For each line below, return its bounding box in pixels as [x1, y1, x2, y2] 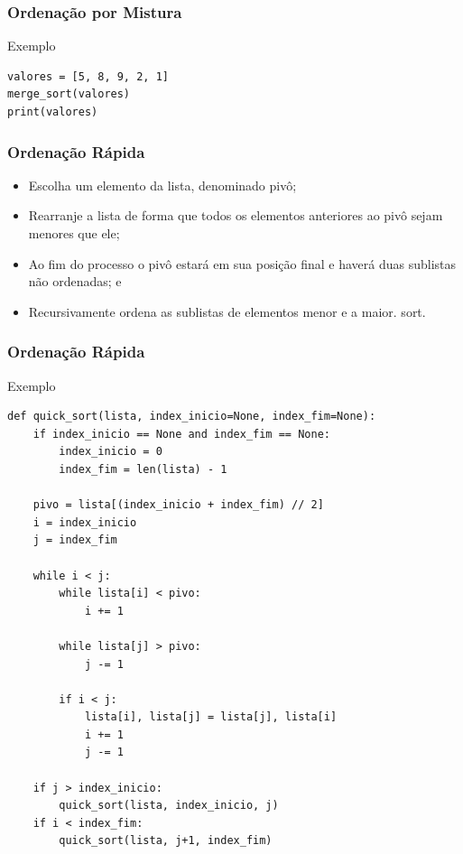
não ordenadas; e [28, 272, 122, 291]
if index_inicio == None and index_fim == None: [32, 427, 330, 441]
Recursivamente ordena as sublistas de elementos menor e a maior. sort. [28, 302, 426, 320]
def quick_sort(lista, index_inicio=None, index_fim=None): [7, 410, 376, 423]
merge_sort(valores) [7, 88, 131, 101]
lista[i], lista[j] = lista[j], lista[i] [84, 710, 338, 724]
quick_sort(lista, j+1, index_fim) [59, 834, 273, 848]
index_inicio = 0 [59, 445, 162, 459]
